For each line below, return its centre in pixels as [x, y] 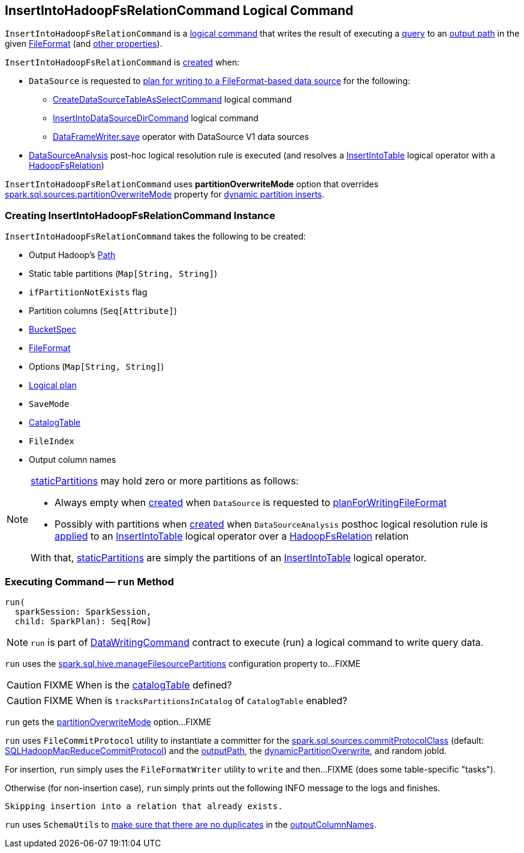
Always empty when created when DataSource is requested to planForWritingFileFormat [251, 503]
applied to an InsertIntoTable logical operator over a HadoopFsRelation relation [232, 536]
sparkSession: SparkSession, [83, 611]
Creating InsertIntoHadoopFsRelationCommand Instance [140, 215]
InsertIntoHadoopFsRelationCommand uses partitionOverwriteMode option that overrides [192, 184]
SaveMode [49, 404]
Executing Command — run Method [89, 581]
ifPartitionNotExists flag [88, 292]
